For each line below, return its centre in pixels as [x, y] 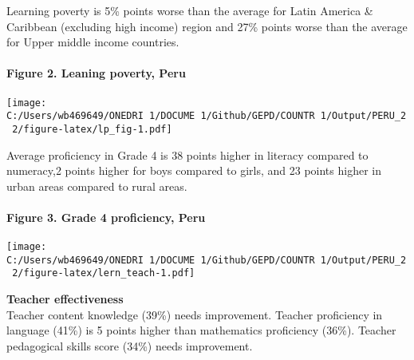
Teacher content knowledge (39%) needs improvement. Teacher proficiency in [195, 314]
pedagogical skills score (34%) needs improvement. [130, 345]
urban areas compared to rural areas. [97, 186]
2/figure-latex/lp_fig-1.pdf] [92, 129]
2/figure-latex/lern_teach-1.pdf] [104, 273]
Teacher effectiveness [65, 299]
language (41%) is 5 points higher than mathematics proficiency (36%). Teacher [201, 330]
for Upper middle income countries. [93, 42]
